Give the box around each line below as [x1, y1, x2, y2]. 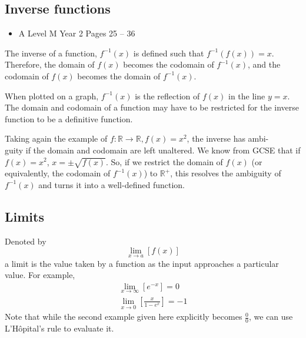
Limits [5, 207, 44, 225]
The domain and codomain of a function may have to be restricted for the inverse [5, 101, 300, 113]
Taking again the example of [5, 132, 108, 145]
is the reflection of [135, 89, 200, 102]
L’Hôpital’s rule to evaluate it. [5, 322, 114, 334]
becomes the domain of [77, 69, 161, 82]
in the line [228, 89, 265, 102]
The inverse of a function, [5, 46, 97, 59]
